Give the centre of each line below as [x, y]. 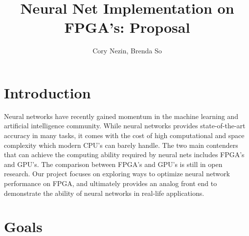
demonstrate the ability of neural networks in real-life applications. [104, 193]
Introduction [47, 92]
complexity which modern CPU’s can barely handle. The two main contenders [121, 145]
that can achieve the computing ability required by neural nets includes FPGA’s [124, 154]
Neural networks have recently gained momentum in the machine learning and [121, 116]
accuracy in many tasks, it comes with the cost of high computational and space [124, 135]
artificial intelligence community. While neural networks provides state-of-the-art [125, 126]
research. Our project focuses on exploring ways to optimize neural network [117, 174]
